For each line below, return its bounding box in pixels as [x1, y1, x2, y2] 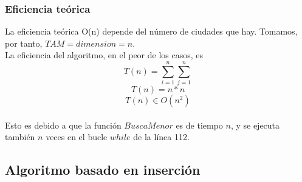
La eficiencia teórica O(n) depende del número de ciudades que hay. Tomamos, [5, 25, 298, 38]
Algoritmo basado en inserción [5, 160, 201, 179]
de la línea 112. [133, 130, 190, 143]
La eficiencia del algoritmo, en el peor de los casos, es [5, 49, 204, 61]
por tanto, [5, 36, 43, 49]
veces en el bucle [46, 130, 108, 143]
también [5, 130, 35, 143]
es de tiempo [176, 118, 223, 131]
